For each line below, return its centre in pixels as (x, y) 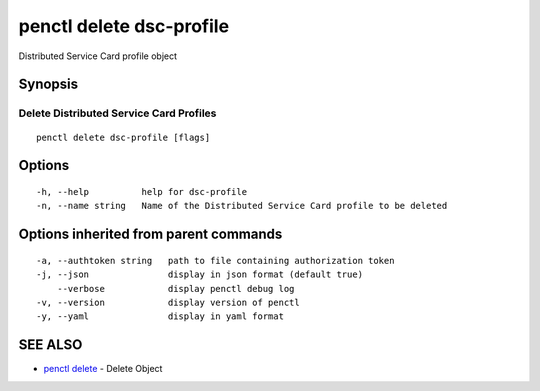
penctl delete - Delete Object (103, 369)
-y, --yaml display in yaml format (160, 316)
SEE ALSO (50, 345)
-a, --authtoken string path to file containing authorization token (215, 260)
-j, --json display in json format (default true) (200, 274)
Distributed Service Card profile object (98, 56)
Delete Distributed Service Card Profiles (117, 113)
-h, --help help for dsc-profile (142, 191)
